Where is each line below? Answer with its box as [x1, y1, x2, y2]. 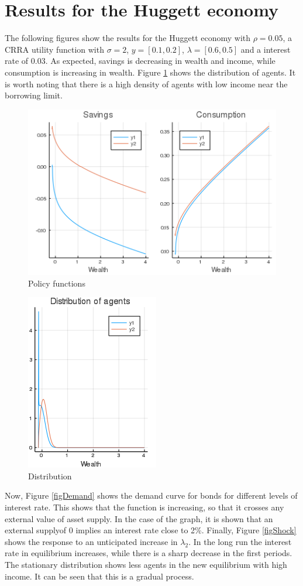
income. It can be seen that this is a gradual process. [5, 570, 194, 582]
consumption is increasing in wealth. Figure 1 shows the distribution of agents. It [5, 66, 296, 78]
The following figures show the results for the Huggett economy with [5, 32, 251, 44]
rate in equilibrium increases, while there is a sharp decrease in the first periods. [5, 547, 292, 559]
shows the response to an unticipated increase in [5, 535, 178, 547]
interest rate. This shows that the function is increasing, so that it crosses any [5, 500, 284, 513]
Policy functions [28, 277, 85, 289]
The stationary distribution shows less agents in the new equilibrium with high [5, 558, 287, 570]
